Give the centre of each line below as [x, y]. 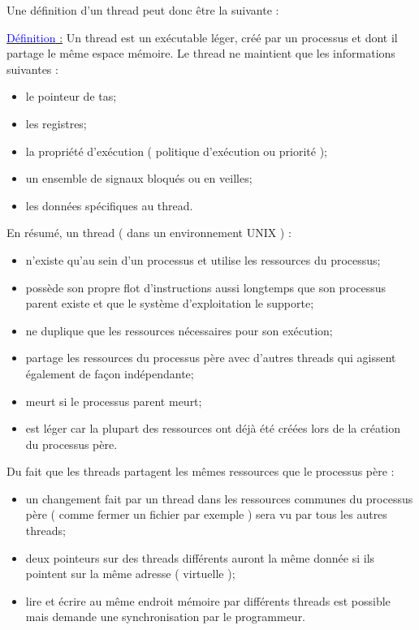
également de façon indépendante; [110, 373]
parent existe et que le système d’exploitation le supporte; [170, 303]
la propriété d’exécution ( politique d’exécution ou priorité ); [177, 151]
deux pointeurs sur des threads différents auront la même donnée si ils [200, 557]
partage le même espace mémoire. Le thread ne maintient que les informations [201, 53]
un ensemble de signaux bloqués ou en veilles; [139, 178]
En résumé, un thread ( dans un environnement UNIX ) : [149, 233]
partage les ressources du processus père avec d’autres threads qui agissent [211, 358]
